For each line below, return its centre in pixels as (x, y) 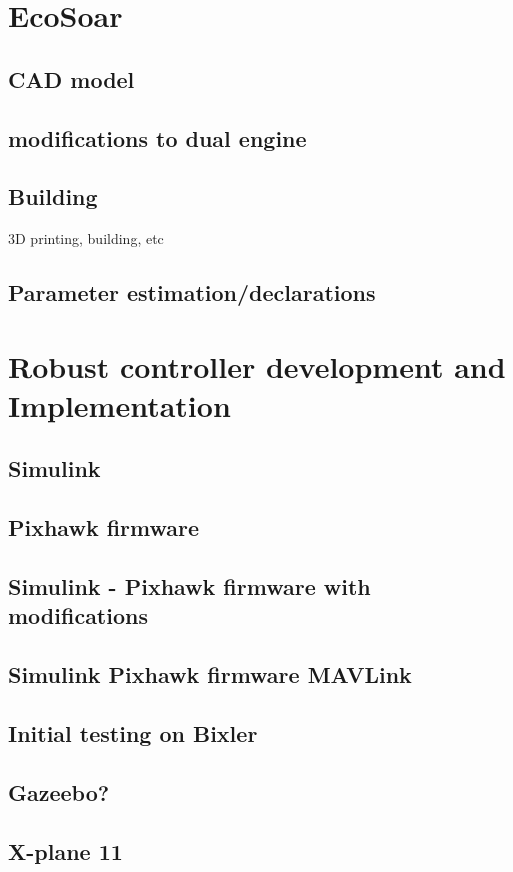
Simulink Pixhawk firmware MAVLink (210, 674)
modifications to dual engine (157, 137)
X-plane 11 (65, 850)
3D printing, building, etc (86, 238)
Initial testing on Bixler (133, 732)
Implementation (119, 404)
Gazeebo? (59, 791)
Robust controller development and (257, 365)
